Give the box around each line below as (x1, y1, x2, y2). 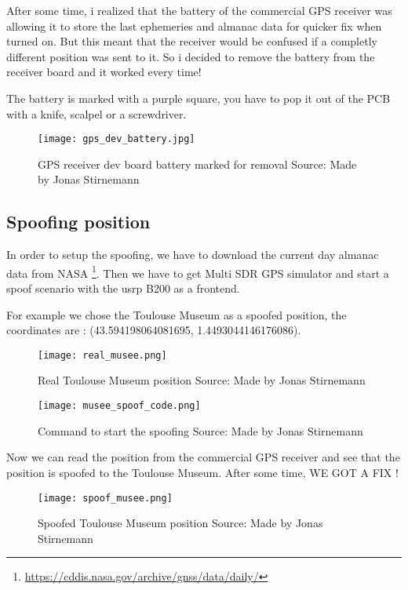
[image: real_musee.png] (38, 349, 167, 361)
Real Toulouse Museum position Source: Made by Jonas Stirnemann (38, 372, 366, 388)
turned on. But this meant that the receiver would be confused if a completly (6, 33, 377, 49)
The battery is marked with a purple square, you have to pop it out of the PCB (6, 89, 391, 106)
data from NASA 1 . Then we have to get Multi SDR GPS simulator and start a (6, 262, 389, 281)
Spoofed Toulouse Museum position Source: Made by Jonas (38, 515, 323, 531)
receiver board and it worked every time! (6, 64, 202, 80)
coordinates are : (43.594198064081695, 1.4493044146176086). (6, 322, 301, 338)
